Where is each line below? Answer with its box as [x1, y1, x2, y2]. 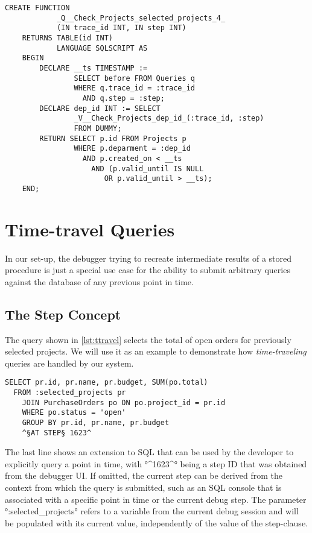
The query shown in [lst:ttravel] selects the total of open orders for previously [5, 333, 291, 345]
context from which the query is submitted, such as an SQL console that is [5, 481, 282, 494]
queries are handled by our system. [5, 356, 134, 369]
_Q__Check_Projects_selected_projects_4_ [56, 13, 226, 22]
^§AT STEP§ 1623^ [22, 428, 92, 437]
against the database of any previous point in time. [5, 275, 194, 288]
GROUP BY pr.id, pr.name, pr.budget [22, 418, 170, 427]
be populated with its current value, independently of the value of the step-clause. [5, 516, 308, 529]
